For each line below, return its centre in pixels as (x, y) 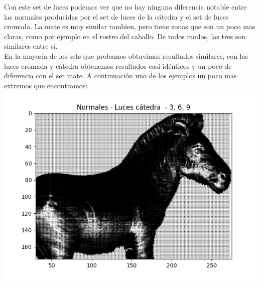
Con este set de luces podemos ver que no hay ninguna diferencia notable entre (125, 7)
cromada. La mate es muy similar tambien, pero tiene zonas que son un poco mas (130, 26)
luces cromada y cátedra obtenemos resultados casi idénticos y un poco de (118, 65)
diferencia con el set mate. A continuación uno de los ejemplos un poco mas (120, 76)
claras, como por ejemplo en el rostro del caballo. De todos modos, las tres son (125, 36)
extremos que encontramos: (46, 85)
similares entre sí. (31, 46)
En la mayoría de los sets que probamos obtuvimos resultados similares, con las (126, 55)
